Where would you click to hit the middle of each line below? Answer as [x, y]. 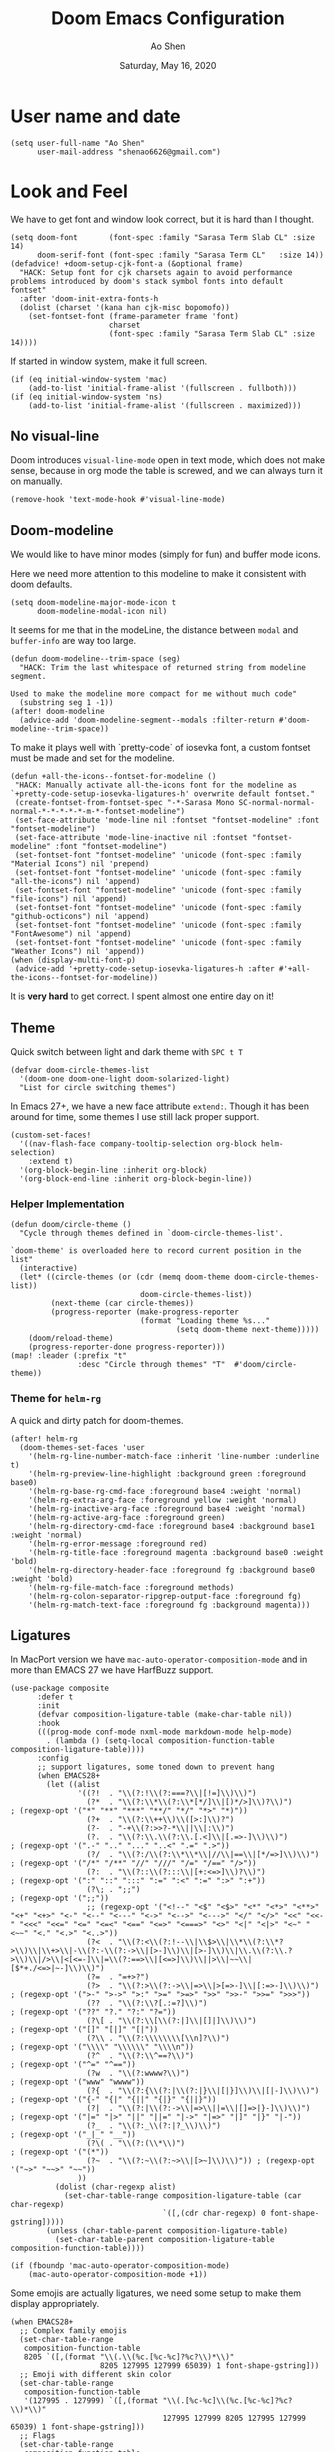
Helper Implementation [67, 1204]
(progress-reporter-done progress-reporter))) [127, 1347]
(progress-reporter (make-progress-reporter [145, 1312]
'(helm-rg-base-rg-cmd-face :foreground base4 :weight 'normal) [165, 1491]
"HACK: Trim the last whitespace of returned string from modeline [163, 668]
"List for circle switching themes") [98, 1088]
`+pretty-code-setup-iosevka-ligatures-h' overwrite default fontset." [162, 794]
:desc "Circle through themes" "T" [151, 1365]
